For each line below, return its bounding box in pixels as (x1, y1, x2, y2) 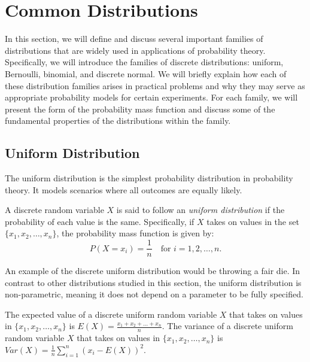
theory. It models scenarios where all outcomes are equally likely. (5, 183, 242, 196)
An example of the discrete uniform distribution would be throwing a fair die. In (5, 264, 300, 277)
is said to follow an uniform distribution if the (116, 203, 285, 216)
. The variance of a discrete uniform (162, 320, 293, 332)
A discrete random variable (5, 203, 104, 216)
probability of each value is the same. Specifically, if (5, 215, 194, 227)
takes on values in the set (206, 215, 299, 227)
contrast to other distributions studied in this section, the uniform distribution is (5, 276, 302, 288)
